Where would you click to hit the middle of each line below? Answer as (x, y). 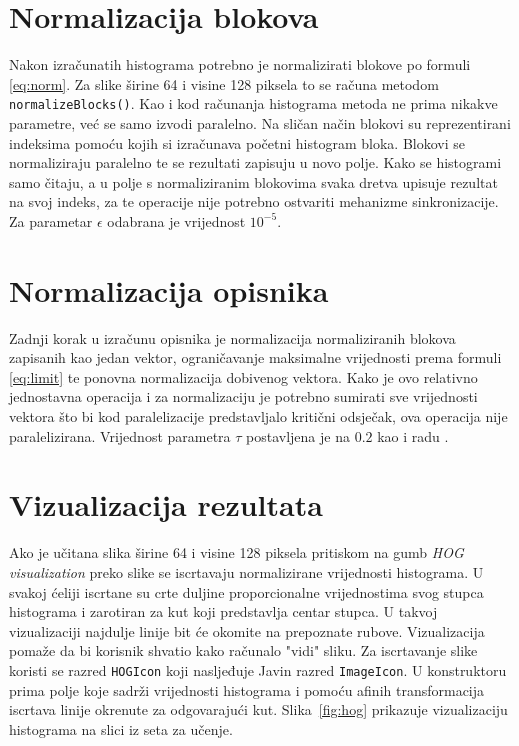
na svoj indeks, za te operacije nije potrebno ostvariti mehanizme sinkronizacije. (254, 201)
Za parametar (51, 220)
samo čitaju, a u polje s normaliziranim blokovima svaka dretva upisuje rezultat (253, 181)
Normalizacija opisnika (169, 289)
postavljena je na (298, 435)
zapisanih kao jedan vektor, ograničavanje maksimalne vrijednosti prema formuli (255, 357)
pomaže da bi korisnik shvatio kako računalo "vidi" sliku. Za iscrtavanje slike (243, 650)
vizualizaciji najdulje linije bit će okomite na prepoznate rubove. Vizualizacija (247, 630)
